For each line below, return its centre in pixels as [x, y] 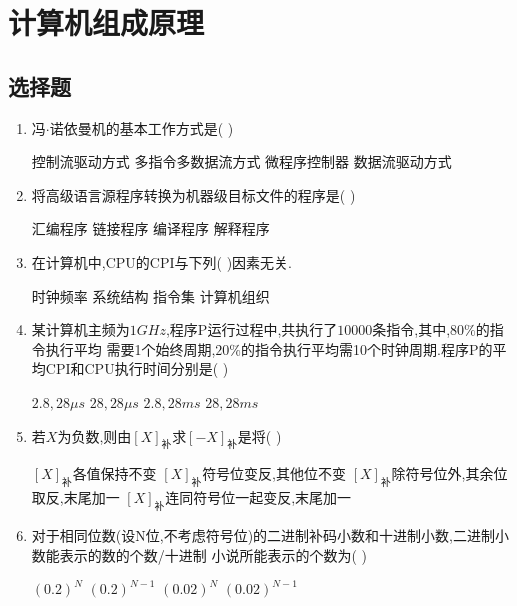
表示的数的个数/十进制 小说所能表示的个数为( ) [213, 554]
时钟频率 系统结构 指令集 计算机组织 [150, 295]
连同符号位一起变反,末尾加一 [258, 497]
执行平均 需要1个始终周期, [130, 348]
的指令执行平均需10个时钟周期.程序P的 [367, 348]
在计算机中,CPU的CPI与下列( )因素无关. [161, 261]
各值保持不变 [114, 473]
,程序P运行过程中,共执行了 [251, 329]
